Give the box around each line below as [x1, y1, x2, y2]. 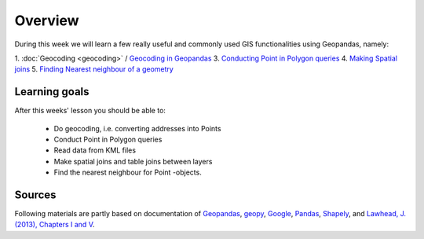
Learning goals [14, 85, 90, 98]
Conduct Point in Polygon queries [53, 134, 163, 145]
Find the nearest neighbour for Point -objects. [53, 167, 202, 177]
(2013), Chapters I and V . [14, 220, 95, 230]
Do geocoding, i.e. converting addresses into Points [53, 123, 221, 133]
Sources [14, 189, 57, 201]
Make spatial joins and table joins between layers [53, 156, 213, 166]
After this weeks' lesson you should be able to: [14, 106, 166, 116]
